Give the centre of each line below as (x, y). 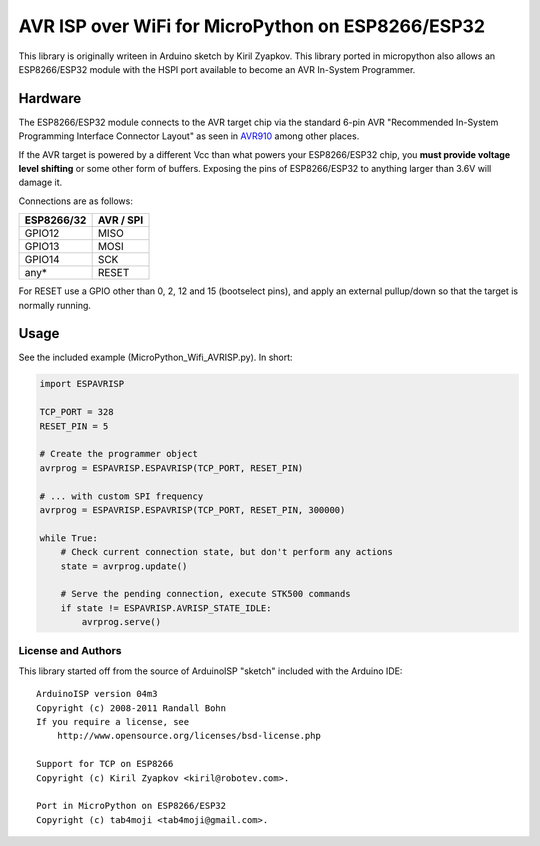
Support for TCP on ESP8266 (105, 764)
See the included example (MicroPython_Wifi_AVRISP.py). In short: (156, 357)
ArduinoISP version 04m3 (97, 694)
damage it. (40, 182)
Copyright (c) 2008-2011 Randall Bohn (131, 708)
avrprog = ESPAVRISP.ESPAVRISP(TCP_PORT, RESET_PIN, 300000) (192, 509)
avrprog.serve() (121, 622)
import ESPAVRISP (82, 384)
